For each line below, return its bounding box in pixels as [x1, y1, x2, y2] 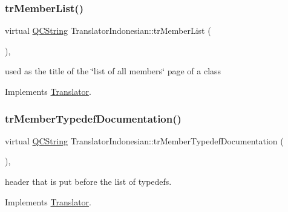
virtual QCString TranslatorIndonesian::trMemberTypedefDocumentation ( [5, 134, 284, 147]
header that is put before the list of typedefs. [5, 175, 172, 187]
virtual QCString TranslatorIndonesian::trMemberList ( [5, 24, 211, 37]
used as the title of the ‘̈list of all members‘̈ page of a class [5, 65, 221, 77]
